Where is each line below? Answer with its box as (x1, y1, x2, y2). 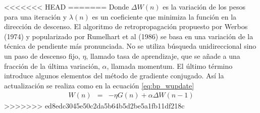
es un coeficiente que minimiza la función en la (92, 11, 237, 22)
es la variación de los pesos (163, 2, 245, 12)
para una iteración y (4, 11, 67, 22)
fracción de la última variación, (4, 60, 100, 71)
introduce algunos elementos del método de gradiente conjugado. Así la (4, 70, 224, 81)
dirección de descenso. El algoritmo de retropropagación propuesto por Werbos (4, 21, 248, 32)
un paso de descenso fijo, (4, 50, 80, 61)
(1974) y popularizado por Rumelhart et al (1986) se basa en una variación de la (4, 31, 253, 41)
